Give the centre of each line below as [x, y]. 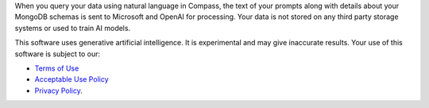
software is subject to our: [58, 54]
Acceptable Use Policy [71, 79]
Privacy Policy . [58, 91]
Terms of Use [57, 68]
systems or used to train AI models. [73, 28]
